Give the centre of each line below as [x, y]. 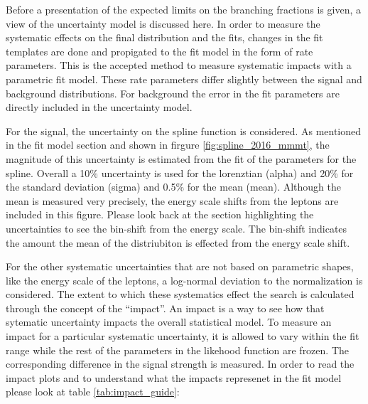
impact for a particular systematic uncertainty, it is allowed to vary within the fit [183, 336]
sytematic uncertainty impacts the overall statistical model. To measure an [169, 322]
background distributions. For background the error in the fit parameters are [173, 93]
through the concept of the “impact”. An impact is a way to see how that [165, 308]
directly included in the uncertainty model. [99, 107]
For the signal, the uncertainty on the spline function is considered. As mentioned [184, 131]
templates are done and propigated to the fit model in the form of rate [159, 51]
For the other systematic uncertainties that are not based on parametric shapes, [180, 266]
